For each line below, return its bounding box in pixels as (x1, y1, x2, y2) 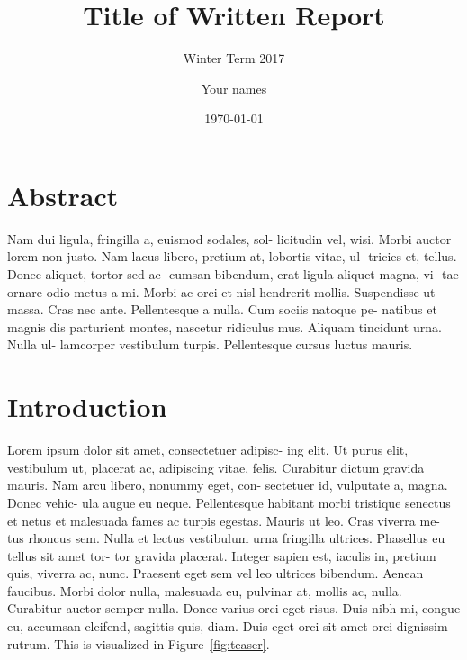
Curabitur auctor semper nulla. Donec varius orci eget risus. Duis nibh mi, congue (7, 599, 461, 618)
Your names (201, 78, 267, 97)
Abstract (7, 176, 119, 213)
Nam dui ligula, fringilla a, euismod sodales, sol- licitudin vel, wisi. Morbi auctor (7, 229, 452, 248)
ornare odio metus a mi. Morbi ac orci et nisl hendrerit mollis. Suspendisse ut (7, 282, 436, 301)
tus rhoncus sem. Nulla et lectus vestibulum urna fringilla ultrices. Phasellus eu (7, 529, 445, 547)
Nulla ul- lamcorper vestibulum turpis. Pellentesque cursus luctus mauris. (7, 335, 413, 354)
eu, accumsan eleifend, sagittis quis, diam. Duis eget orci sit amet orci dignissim (7, 617, 448, 636)
